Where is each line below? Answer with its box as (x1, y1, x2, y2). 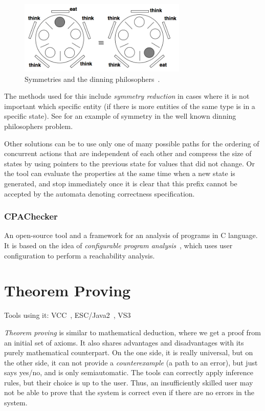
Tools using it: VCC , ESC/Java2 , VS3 (4, 310, 131, 320)
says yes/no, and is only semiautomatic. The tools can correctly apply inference (4, 367, 254, 378)
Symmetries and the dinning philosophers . (25, 73, 160, 84)
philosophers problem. (4, 121, 73, 132)
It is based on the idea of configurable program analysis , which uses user (4, 240, 233, 250)
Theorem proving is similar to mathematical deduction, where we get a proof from (4, 327, 261, 337)
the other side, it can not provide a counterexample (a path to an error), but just (4, 357, 258, 367)
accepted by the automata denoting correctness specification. (4, 188, 195, 199)
